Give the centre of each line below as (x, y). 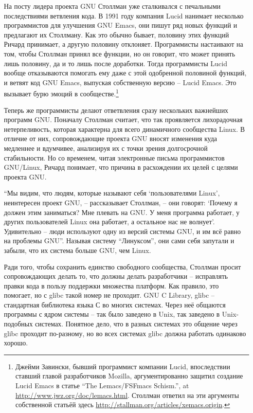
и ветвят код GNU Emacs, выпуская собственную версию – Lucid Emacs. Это (120, 82)
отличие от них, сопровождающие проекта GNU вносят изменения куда (111, 138)
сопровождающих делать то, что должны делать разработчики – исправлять (116, 276)
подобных (18, 324)
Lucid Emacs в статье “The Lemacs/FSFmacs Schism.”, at (102, 386)
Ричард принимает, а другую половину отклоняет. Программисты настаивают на (124, 44)
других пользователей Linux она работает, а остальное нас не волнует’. (109, 222)
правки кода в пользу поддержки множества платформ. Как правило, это (111, 285)
